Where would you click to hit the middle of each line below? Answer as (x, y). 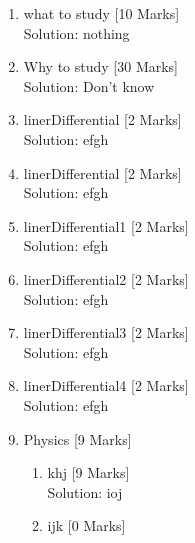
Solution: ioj (85, 491)
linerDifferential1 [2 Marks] (106, 225)
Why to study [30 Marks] (101, 66)
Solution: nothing (76, 32)
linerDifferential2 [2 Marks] (106, 278)
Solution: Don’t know (89, 85)
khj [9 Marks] (88, 472)
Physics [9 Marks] (77, 438)
